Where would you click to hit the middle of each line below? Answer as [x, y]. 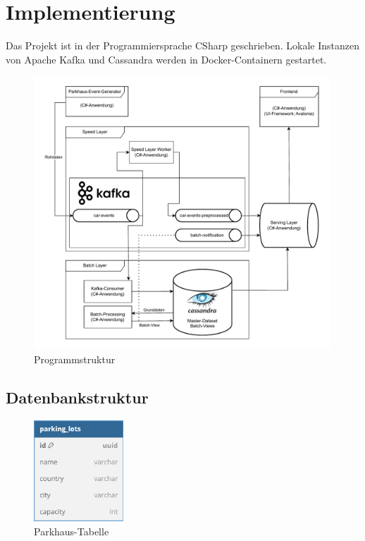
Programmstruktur [75, 359]
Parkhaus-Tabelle [72, 531]
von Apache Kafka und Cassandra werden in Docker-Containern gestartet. [166, 59]
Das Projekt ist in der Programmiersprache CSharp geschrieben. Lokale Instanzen [182, 45]
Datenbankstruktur [77, 397]
